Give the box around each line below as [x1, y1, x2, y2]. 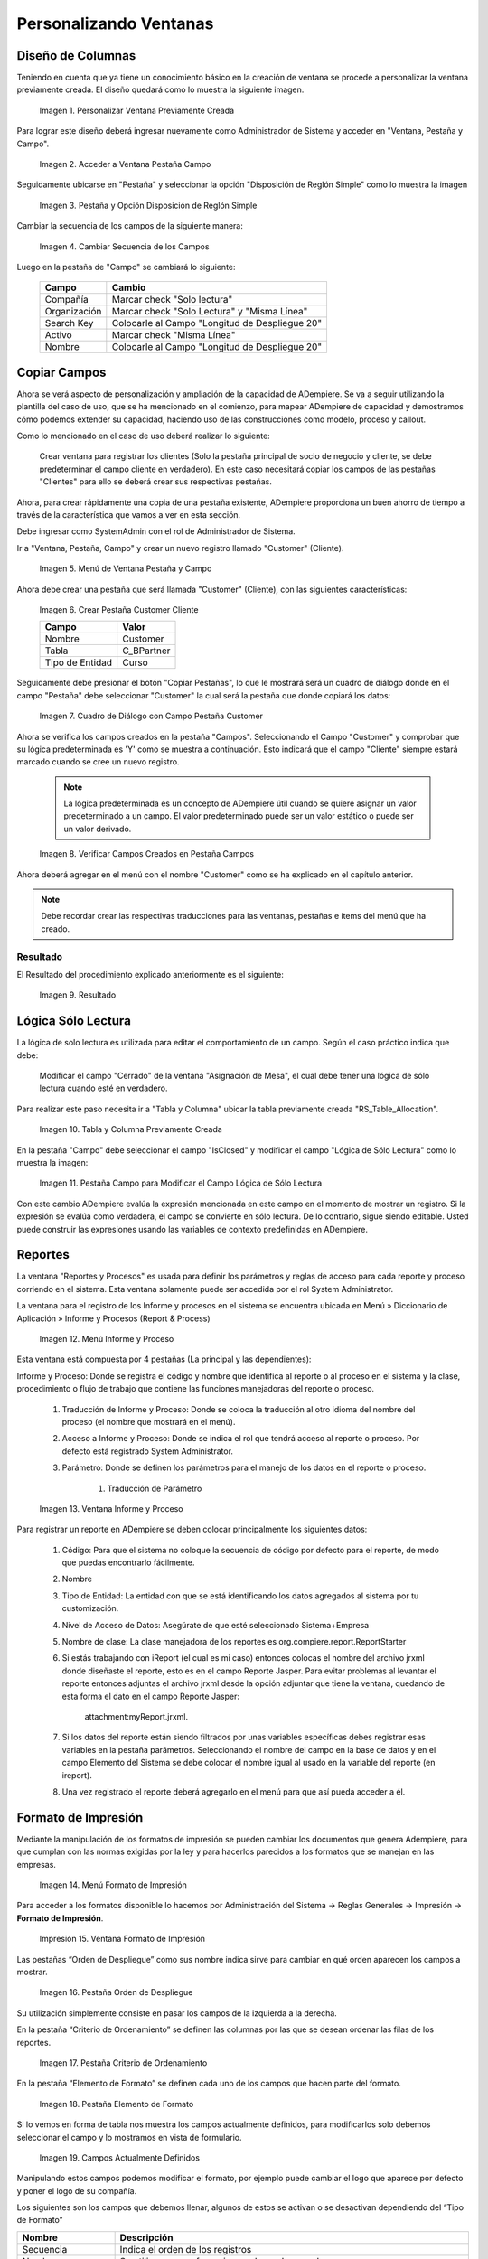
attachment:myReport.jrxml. [84, 1711, 189, 1721]
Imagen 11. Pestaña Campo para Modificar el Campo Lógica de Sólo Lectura [39, 1177, 323, 1188]
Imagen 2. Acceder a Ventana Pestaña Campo [39, 159, 211, 170]
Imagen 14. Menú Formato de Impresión [39, 1879, 187, 1890]
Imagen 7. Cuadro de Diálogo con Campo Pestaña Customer [39, 710, 264, 722]
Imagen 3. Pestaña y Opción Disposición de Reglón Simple [39, 200, 258, 211]
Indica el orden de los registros [119, 2243, 252, 2255]
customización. [61, 1603, 119, 1614]
